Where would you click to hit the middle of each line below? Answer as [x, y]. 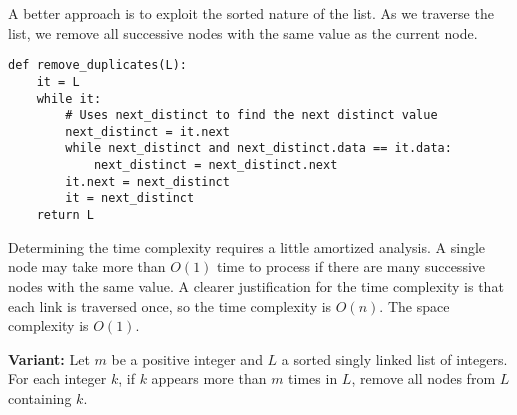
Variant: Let [49, 358]
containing [40, 397]
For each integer [57, 378]
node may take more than [87, 266]
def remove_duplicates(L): [97, 65]
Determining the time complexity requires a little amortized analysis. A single [247, 246]
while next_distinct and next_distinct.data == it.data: [258, 148]
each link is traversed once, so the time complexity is [170, 305]
